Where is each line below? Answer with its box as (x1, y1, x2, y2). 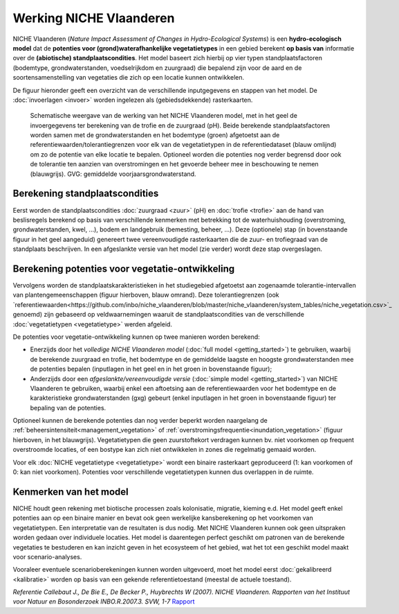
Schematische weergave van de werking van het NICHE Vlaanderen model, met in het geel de (30, 112, 297, 120)
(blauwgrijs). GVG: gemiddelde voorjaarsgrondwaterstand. (30, 170, 196, 178)
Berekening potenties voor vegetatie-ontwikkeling (12, 263, 235, 274)
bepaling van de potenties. (30, 403, 106, 412)
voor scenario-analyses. (12, 552, 82, 561)
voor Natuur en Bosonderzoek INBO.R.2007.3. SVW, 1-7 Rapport (12, 597, 195, 606)
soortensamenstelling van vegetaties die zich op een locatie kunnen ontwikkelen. (12, 73, 245, 82)
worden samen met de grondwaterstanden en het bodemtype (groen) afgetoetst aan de (30, 131, 280, 139)
